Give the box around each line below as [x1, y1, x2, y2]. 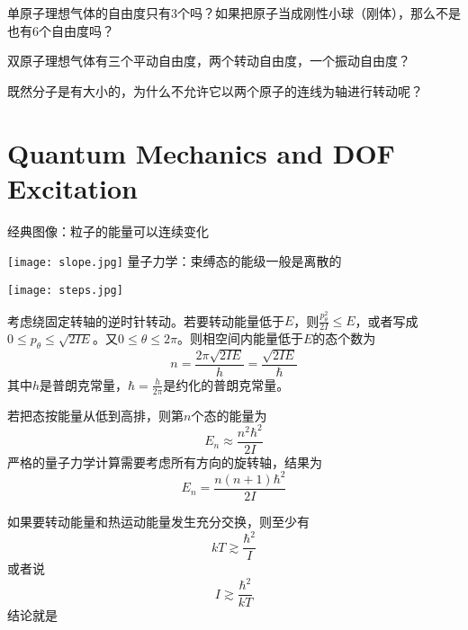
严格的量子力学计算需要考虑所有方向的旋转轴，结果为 [7, 452, 322, 471]
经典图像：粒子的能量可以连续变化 [7, 221, 209, 240]
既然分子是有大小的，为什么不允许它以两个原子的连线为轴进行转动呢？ [7, 81, 423, 100]
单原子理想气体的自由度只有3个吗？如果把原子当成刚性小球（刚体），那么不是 [7, 4, 461, 22]
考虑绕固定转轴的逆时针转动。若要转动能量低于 [7, 311, 284, 330]
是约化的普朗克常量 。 [163, 375, 290, 394]
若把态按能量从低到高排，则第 [7, 405, 184, 424]
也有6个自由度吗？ [7, 21, 114, 40]
